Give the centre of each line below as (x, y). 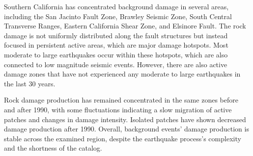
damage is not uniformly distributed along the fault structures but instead (116, 35)
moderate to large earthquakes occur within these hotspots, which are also (116, 54)
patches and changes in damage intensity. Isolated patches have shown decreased (125, 119)
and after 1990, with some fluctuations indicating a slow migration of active (118, 109)
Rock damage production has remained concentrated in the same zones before (121, 100)
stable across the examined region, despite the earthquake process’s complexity (123, 138)
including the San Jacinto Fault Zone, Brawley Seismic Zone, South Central (118, 16)
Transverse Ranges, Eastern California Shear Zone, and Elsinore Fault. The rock (125, 26)
